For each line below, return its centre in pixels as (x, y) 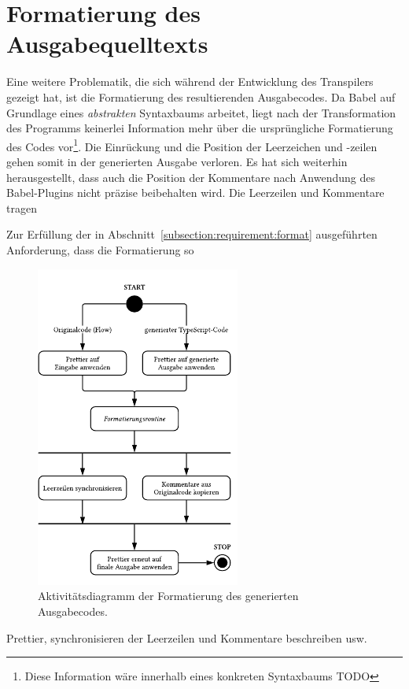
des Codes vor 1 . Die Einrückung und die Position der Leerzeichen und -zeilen (192, 145)
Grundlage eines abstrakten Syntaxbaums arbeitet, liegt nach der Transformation (201, 112)
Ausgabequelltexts (107, 44)
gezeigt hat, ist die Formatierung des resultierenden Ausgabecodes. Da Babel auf (201, 96)
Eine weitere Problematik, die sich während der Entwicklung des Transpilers (190, 81)
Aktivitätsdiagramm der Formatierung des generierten (168, 596)
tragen (22, 207)
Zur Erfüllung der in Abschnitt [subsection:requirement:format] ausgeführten (192, 234)
